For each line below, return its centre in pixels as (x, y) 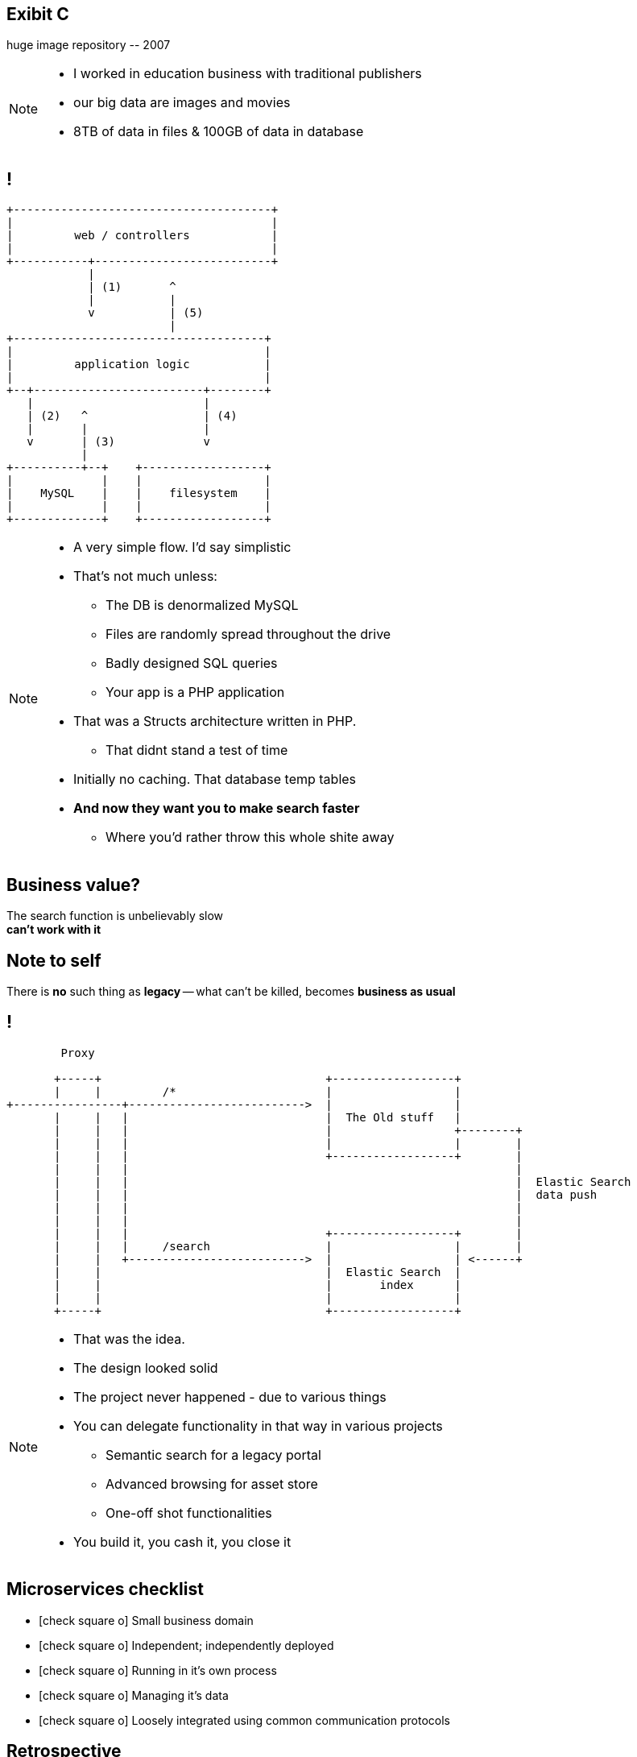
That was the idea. (129, 1338)
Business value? (74, 885)
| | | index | (258, 1285)
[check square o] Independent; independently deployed (186, 1645)
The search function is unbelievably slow (115, 916)
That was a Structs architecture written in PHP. (215, 721)
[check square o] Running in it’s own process (158, 1670)
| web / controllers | (143, 236)
